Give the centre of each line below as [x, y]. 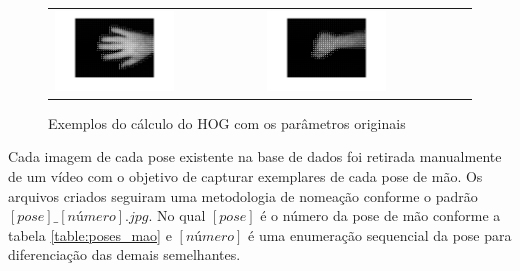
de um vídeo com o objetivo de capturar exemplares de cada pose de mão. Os [245, 176]
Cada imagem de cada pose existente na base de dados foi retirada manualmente [255, 156]
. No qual [177, 215]
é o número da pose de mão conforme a [380, 215]
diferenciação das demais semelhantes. [124, 254]
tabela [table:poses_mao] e [90, 234]
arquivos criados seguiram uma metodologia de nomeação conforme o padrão [243, 195]
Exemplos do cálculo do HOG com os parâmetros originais [227, 122]
